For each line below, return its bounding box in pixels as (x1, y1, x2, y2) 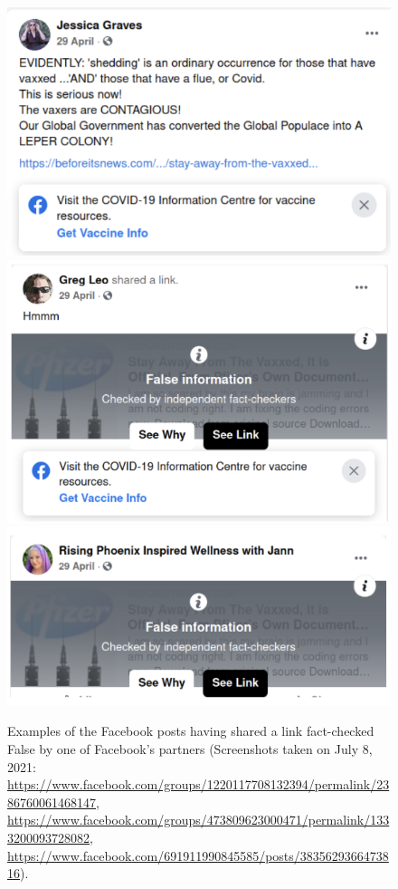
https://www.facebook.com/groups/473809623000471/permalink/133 (7, 810, 390, 829)
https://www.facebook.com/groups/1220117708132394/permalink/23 (7, 775, 390, 794)
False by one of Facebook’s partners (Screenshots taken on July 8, (7, 739, 373, 759)
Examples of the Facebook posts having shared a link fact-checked (7, 721, 374, 740)
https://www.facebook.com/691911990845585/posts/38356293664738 (7, 846, 389, 865)
